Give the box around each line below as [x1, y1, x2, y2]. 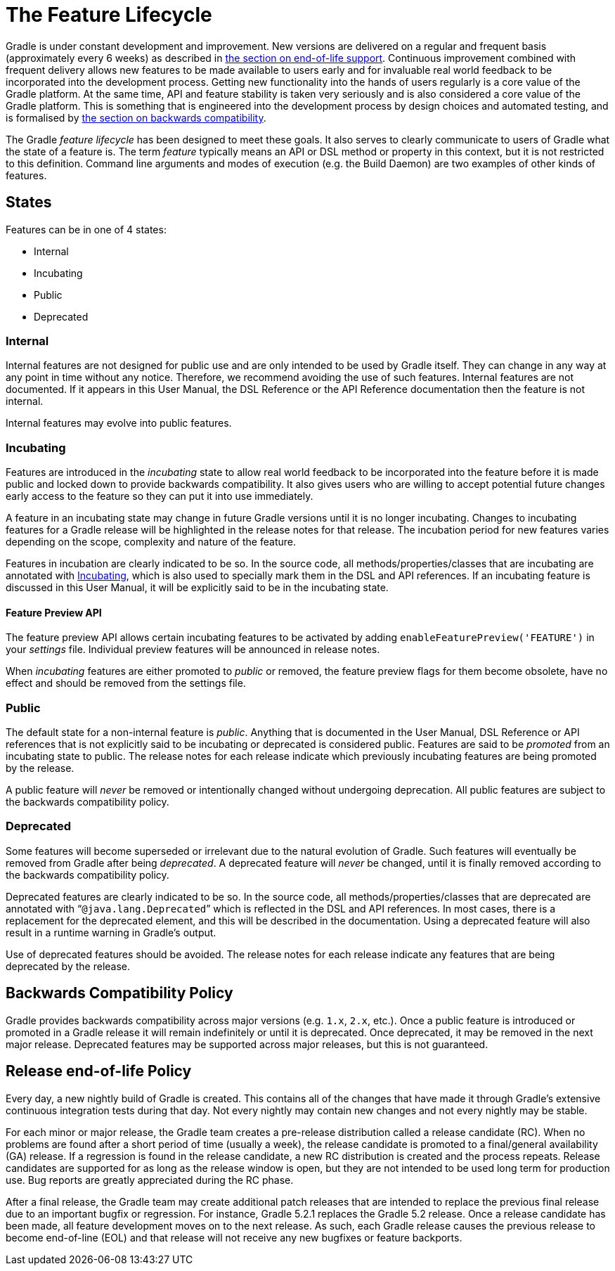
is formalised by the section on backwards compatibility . [6, 111, 266, 124]
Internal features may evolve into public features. [6, 417, 232, 430]
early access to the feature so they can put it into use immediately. [6, 490, 313, 503]
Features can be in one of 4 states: [6, 223, 167, 236]
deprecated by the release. [6, 960, 131, 972]
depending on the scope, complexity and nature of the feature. [6, 536, 296, 548]
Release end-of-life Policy [6, 1062, 192, 1080]
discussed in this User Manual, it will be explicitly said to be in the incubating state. [6, 581, 389, 594]
